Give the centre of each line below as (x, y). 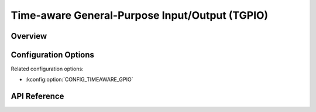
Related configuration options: (47, 69)
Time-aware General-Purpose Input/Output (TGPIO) (140, 15)
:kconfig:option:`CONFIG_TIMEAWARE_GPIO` (79, 80)
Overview (29, 36)
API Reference (37, 96)
